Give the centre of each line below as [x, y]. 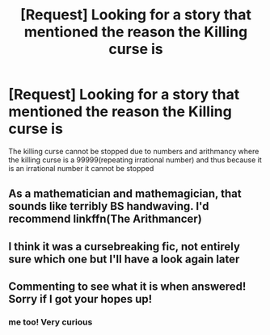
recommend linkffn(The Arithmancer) [105, 219]
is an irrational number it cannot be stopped [81, 168]
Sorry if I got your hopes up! [80, 299]
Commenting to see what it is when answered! [127, 287]
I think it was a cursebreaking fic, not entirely [124, 247]
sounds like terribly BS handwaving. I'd [109, 206]
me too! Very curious [51, 322]
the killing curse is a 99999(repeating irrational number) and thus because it [135, 160]
